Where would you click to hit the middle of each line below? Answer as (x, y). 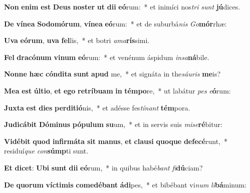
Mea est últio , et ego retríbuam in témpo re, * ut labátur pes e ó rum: (117, 90)
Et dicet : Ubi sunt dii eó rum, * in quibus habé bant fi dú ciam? (103, 167)
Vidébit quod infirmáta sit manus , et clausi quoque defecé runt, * (116, 141)
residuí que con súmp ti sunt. (46, 151)
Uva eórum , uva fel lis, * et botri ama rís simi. (77, 40)
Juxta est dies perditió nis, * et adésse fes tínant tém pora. (97, 107)
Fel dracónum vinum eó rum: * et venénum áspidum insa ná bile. (107, 57)
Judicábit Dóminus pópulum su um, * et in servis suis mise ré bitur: (113, 124)
